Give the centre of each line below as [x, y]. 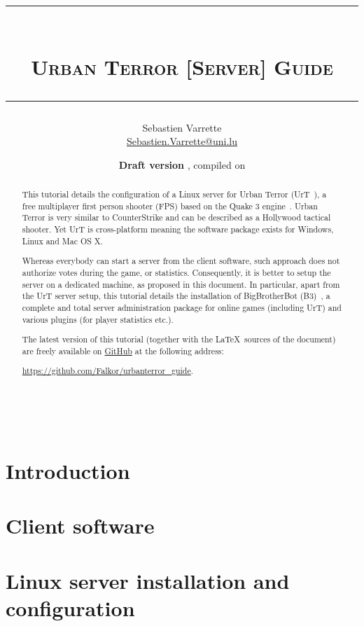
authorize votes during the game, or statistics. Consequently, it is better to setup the [176, 272]
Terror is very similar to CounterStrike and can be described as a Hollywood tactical [176, 217]
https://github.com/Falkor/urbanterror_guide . [108, 371]
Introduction [68, 470]
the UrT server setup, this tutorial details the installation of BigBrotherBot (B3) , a [176, 296]
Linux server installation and [148, 580]
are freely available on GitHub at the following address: [123, 350]
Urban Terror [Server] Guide [182, 67]
